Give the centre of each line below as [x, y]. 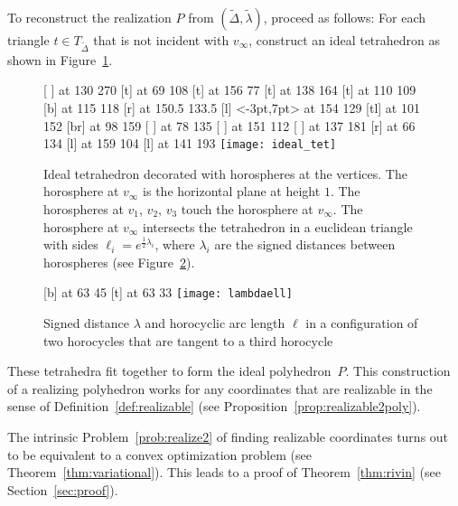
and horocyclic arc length [215, 323]
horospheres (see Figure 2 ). [119, 262]
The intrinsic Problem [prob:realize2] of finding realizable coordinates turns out [228, 436]
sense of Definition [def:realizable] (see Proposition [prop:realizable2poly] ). [214, 406]
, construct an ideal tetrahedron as [345, 40]
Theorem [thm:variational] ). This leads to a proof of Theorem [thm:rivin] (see [224, 472]
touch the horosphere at [247, 208]
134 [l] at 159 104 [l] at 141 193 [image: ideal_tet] [190, 143]
